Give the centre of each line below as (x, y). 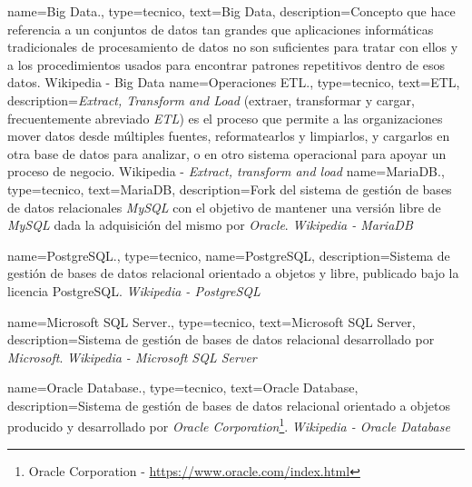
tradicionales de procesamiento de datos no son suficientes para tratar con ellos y (233, 47)
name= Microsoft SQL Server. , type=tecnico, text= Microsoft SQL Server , (211, 321)
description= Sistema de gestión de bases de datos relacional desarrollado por (221, 339)
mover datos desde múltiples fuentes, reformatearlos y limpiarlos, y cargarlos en (229, 136)
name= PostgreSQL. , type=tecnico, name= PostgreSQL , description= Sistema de (229, 255)
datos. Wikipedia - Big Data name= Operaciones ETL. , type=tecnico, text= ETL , (234, 82)
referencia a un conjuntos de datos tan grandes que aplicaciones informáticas (221, 29)
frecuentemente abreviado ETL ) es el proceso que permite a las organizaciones (225, 118)
